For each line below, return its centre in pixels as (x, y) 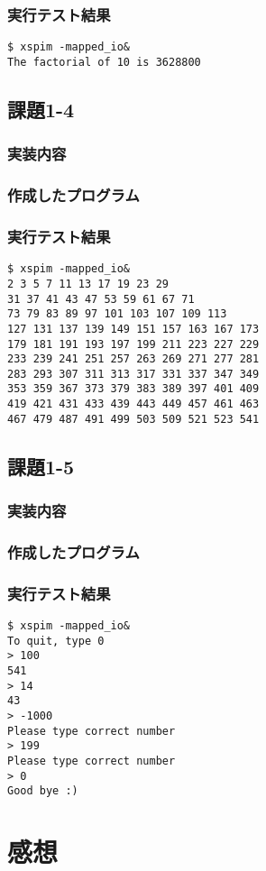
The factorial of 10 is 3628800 (104, 62)
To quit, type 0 (56, 641)
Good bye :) (43, 791)
